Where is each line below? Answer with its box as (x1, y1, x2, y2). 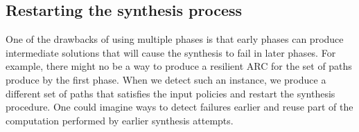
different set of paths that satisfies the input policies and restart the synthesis (6, 86, 335, 100)
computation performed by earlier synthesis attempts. (6, 113, 234, 127)
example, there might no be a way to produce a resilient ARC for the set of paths (6, 59, 352, 73)
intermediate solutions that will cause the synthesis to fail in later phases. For (6, 45, 336, 59)
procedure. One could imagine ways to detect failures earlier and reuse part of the (6, 100, 353, 114)
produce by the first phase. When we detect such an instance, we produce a (6, 72, 326, 86)
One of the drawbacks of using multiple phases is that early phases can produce (6, 32, 344, 46)
